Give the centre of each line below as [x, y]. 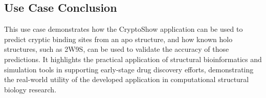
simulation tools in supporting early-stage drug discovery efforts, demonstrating [129, 69]
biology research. [30, 89]
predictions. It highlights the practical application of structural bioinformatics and [133, 59]
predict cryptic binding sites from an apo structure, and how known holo [118, 39]
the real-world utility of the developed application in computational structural [127, 79]
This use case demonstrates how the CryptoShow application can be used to [124, 29]
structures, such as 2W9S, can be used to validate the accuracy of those [117, 49]
